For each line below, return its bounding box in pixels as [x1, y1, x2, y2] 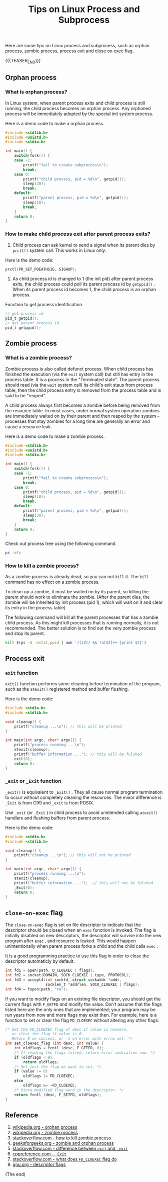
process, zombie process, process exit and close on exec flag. [5, 48, 134, 54]
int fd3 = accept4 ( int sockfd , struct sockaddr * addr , [5, 977, 122, 982]
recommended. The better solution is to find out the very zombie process [5, 625, 156, 631]
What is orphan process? [5, 88, 67, 96]
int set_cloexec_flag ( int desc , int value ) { [5, 1041, 104, 1046]
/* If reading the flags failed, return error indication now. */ [14, 1050, 155, 1055]
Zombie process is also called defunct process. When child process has [5, 366, 153, 372]
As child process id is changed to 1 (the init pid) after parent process [12, 276, 153, 282]
